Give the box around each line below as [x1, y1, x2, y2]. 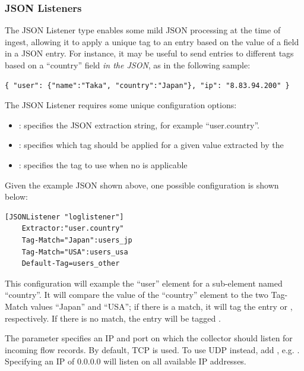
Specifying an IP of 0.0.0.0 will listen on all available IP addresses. [5, 355, 246, 367]
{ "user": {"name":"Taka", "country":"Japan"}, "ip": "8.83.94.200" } [5, 81, 290, 90]
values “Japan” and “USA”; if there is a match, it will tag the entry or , [30, 300, 293, 312]
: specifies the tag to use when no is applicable [18, 158, 188, 171]
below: [5, 190, 28, 203]
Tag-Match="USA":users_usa [21, 247, 128, 256]
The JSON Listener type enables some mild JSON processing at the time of [5, 24, 281, 36]
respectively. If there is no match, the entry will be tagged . [5, 312, 221, 324]
